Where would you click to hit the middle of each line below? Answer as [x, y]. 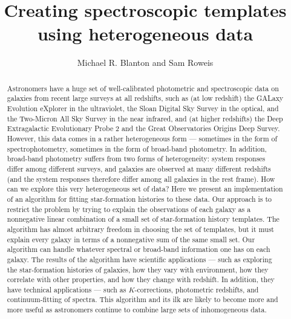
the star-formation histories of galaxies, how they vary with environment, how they [138, 269]
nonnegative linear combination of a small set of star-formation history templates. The [143, 219]
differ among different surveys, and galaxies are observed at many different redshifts [139, 168]
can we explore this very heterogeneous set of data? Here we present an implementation [145, 189]
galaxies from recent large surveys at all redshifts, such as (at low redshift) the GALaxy [145, 98]
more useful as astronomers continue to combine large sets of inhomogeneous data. [137, 310]
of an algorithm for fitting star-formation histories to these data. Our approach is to [139, 198]
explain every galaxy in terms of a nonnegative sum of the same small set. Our [131, 239]
